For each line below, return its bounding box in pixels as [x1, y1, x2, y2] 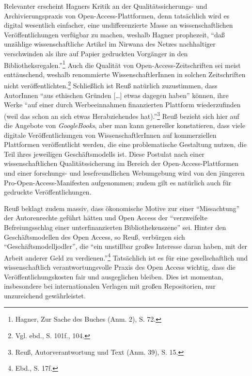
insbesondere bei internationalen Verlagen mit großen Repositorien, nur [4, 281, 216, 291]
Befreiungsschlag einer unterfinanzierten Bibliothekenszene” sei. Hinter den [4, 222, 226, 232]
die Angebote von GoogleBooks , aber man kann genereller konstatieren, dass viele [4, 120, 246, 131]
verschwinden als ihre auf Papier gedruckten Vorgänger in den [4, 48, 188, 58]
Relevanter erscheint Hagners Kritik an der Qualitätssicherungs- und [4, 1, 207, 11]
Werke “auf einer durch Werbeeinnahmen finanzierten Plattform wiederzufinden [4, 99, 241, 110]
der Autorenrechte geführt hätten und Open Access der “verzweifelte [4, 213, 207, 223]
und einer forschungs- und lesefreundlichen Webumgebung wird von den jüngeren [4, 168, 245, 178]
